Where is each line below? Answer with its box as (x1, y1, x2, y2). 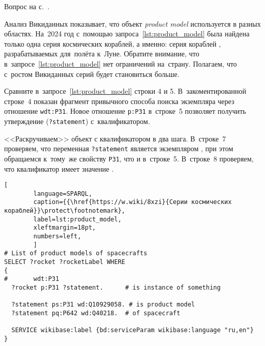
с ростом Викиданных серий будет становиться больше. (4, 68, 179, 79)
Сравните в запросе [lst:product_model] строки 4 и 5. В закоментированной (4, 86, 247, 96)
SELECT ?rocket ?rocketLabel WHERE (4, 258, 126, 266)
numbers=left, (33, 233, 81, 240)
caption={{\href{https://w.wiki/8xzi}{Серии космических (33, 198, 232, 206)
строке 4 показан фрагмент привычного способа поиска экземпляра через (4, 95, 234, 106)
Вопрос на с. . (4, 1, 50, 11)
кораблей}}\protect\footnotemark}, (4, 207, 126, 215)
